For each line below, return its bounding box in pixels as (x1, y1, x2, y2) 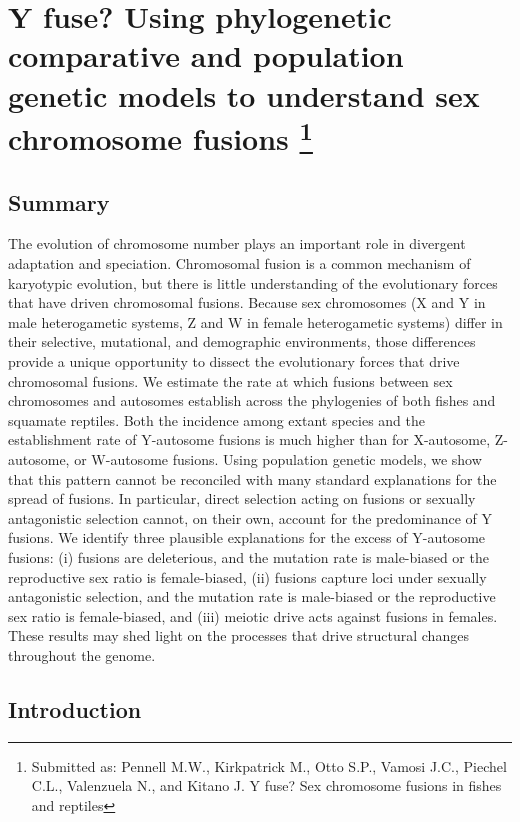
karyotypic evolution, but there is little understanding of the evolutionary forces (8, 272, 498, 293)
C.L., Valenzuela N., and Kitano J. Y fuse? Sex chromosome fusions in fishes (31, 775, 502, 796)
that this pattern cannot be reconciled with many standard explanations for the (8, 468, 497, 489)
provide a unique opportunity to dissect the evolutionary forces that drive (8, 351, 460, 372)
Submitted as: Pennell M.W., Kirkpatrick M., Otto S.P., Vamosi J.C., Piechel (31, 755, 507, 776)
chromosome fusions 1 (8, 113, 313, 159)
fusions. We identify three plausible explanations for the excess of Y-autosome (8, 527, 486, 548)
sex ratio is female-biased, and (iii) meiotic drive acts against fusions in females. (8, 605, 498, 626)
